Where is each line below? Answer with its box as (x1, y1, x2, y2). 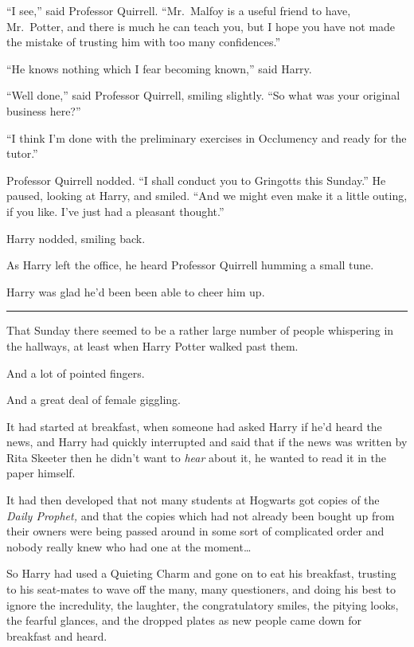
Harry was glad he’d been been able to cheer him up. (6, 283, 265, 300)
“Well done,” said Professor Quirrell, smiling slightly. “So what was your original (6, 87, 400, 104)
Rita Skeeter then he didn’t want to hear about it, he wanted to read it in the (6, 449, 386, 465)
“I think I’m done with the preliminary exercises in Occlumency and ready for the (6, 129, 407, 146)
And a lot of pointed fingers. (6, 364, 145, 381)
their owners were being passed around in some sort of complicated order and (6, 523, 385, 539)
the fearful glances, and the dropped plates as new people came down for (6, 612, 362, 629)
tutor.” (6, 145, 38, 162)
